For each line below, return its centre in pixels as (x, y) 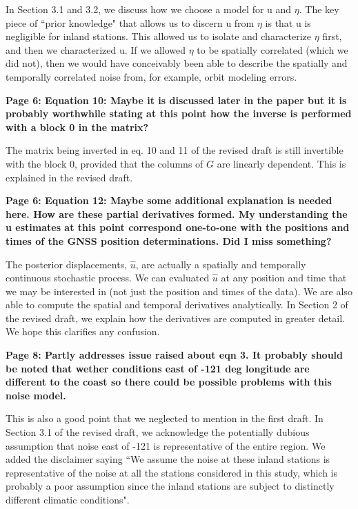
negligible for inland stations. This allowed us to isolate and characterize (159, 36)
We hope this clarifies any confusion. (83, 331)
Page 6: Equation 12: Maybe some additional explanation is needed (169, 200)
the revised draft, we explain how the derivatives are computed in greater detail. (175, 318)
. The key (319, 9)
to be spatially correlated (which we (272, 49)
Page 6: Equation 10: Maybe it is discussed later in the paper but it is (176, 100)
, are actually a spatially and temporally (221, 264)
